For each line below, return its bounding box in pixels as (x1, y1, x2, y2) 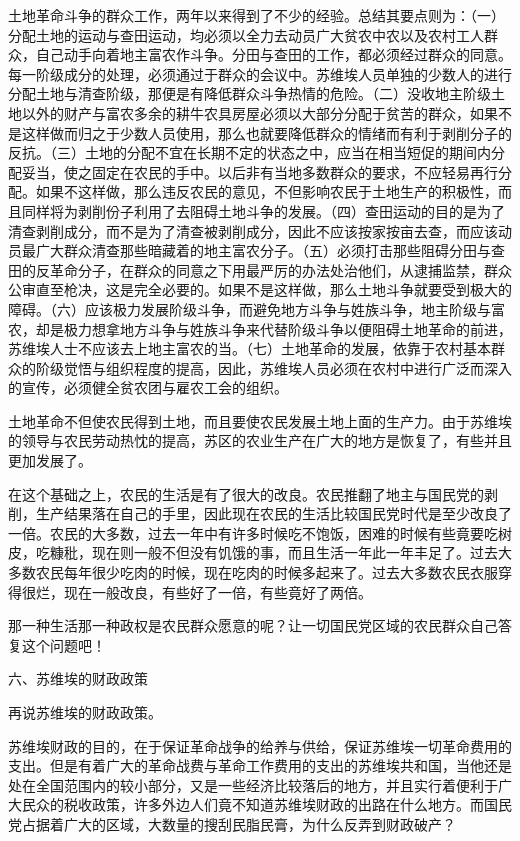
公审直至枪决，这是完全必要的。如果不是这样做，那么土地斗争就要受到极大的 (8, 279, 512, 300)
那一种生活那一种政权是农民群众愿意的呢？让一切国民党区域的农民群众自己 (8, 615, 498, 636)
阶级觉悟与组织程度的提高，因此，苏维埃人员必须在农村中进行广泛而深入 (35, 357, 512, 378)
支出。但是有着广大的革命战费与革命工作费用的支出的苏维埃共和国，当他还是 (8, 755, 512, 776)
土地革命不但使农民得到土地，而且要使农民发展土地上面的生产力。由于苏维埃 (8, 410, 512, 431)
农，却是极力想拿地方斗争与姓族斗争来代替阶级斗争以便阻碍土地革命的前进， (8, 318, 512, 339)
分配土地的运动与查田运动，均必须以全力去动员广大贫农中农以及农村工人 (8, 24, 484, 45)
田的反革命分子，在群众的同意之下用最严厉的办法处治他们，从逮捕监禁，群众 (8, 259, 512, 280)
